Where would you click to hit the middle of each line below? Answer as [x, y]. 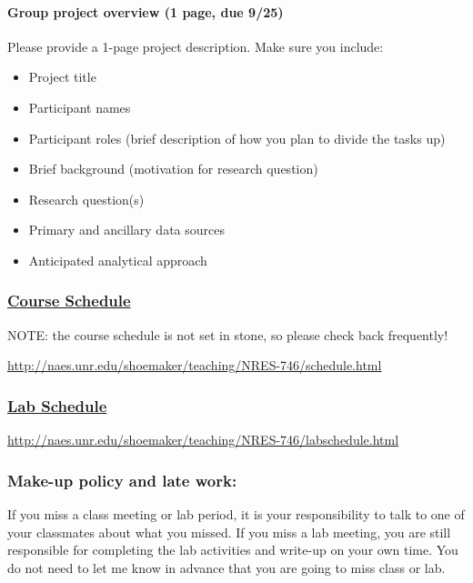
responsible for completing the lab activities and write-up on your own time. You [233, 550]
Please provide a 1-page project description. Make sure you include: [196, 46]
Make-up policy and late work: [122, 480]
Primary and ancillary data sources [126, 230]
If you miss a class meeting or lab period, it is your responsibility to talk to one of [236, 513]
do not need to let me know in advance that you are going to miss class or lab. [226, 567]
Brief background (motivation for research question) [173, 169]
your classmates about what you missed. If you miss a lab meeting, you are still [229, 532]
